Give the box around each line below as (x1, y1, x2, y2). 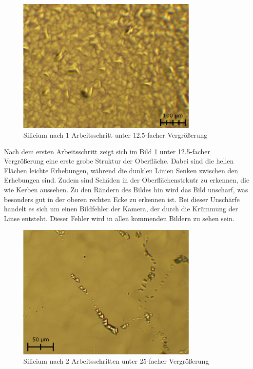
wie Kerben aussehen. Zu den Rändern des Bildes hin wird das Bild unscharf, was (4, 184, 248, 194)
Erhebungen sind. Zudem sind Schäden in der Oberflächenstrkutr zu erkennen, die (4, 175, 250, 185)
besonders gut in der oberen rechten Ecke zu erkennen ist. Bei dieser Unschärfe (4, 194, 240, 204)
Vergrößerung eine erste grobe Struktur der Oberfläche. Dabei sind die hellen (4, 156, 234, 166)
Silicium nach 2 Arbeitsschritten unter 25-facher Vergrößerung (23, 356, 209, 366)
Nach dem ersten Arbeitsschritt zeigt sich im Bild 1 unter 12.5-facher (4, 146, 210, 156)
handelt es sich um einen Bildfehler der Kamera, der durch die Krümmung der (4, 204, 238, 214)
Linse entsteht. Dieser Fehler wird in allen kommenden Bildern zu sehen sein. (4, 213, 234, 223)
